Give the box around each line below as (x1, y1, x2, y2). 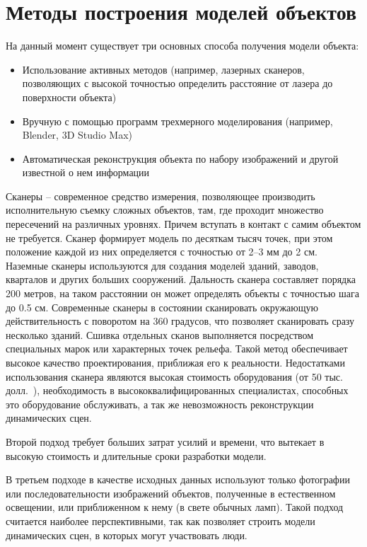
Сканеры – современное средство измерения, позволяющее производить (6, 188, 315, 203)
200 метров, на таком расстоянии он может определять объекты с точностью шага (6, 286, 360, 301)
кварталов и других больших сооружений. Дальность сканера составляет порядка (6, 272, 356, 287)
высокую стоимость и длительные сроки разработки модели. (6, 448, 267, 463)
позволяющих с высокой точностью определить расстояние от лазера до (22, 76, 333, 91)
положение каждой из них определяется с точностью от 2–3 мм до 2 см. (6, 244, 318, 259)
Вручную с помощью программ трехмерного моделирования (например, (22, 113, 333, 128)
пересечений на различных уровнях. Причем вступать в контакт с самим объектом (6, 217, 361, 231)
